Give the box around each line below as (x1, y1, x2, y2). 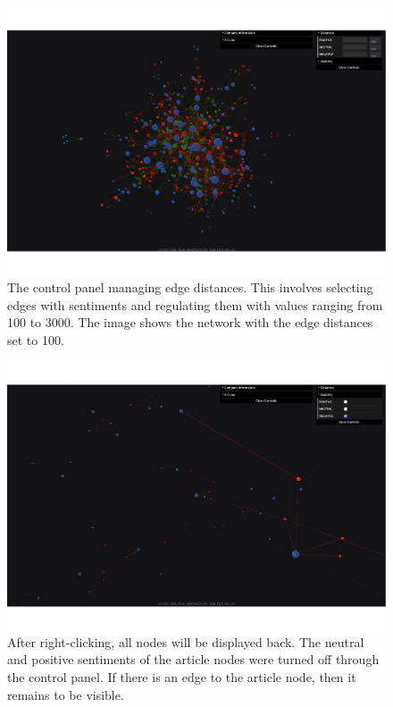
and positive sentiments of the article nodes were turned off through (7, 650, 380, 669)
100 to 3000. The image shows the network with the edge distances (7, 313, 373, 332)
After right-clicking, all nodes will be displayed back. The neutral (7, 632, 364, 651)
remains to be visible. (7, 685, 124, 703)
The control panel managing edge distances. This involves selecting (7, 278, 373, 297)
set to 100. (7, 331, 64, 349)
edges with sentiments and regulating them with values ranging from (7, 295, 383, 314)
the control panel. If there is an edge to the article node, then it (7, 668, 356, 686)
